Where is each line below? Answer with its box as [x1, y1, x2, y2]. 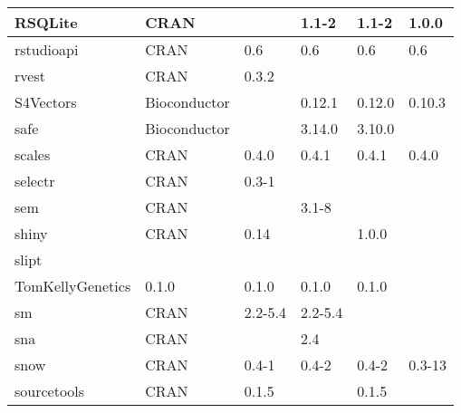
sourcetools [14, 380, 85, 401]
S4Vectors [14, 91, 77, 112]
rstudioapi [14, 39, 79, 60]
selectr [14, 170, 55, 191]
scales [14, 144, 51, 165]
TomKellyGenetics [14, 275, 131, 296]
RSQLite [14, 12, 78, 33]
